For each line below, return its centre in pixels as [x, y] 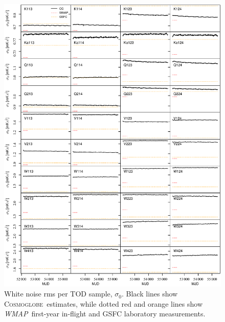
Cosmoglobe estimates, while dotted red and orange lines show [104, 303]
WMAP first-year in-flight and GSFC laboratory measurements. [105, 314]
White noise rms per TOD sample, [58, 294]
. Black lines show [150, 294]
